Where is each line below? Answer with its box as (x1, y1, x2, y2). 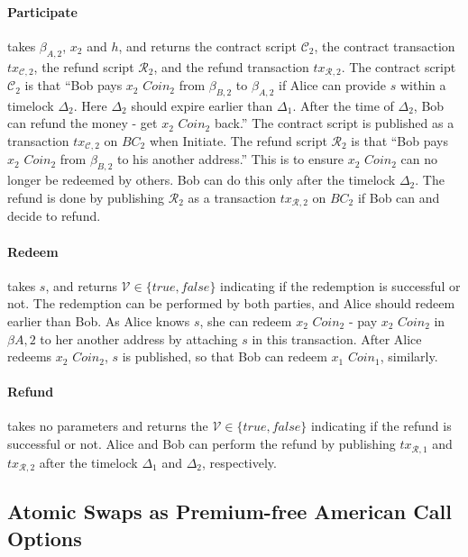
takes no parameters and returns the (7, 416, 208, 435)
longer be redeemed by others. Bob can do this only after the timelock (7, 170, 396, 189)
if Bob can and (357, 187, 440, 206)
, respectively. (202, 452, 277, 471)
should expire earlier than (131, 96, 273, 114)
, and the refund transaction (153, 57, 309, 76)
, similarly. (380, 347, 438, 366)
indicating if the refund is (310, 416, 452, 435)
